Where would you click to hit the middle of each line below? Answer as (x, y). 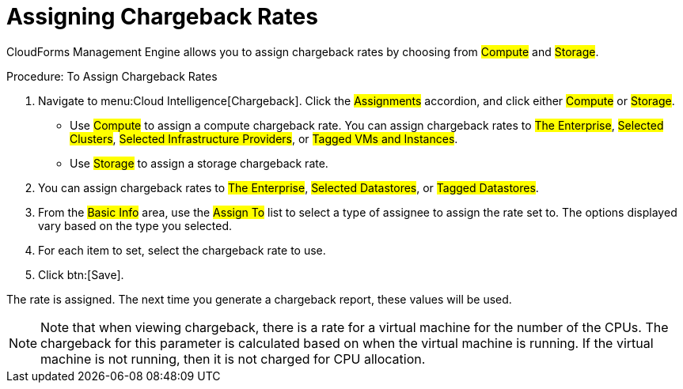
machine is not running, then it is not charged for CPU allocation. (233, 359)
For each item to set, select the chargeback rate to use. (182, 250)
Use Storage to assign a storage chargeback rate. (199, 163)
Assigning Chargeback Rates (162, 17)
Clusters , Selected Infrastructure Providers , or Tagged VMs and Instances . (264, 138)
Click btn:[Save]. (81, 274)
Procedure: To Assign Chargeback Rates (112, 76)
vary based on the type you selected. (135, 225)
